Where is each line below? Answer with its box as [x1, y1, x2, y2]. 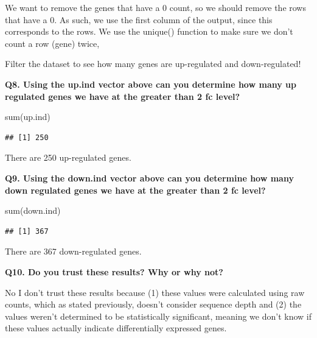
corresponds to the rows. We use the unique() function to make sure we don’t [5, 25, 293, 38]
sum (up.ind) [5, 110, 51, 123]
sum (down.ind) [5, 204, 61, 217]
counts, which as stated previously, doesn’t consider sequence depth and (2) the [5, 298, 302, 311]
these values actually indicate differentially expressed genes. [5, 322, 227, 334]
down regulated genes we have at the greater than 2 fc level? [5, 183, 266, 196]
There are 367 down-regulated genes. [5, 245, 142, 258]
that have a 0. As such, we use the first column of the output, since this [5, 13, 273, 26]
